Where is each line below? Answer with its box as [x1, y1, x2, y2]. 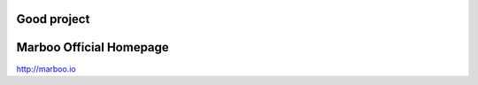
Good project [16, 12, 90, 27]
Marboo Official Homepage [16, 40, 170, 55]
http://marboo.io [16, 63, 76, 74]
